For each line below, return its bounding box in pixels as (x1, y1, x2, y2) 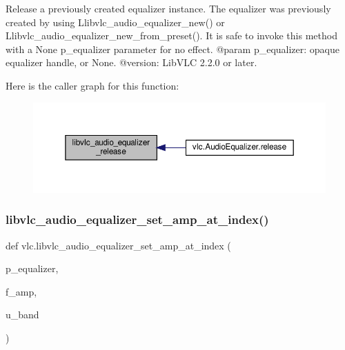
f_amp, (6, 284, 37, 298)
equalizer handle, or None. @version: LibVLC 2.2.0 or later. (6, 55, 257, 70)
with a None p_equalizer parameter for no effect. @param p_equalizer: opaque (6, 41, 340, 56)
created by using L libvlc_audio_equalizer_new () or (6, 14, 225, 29)
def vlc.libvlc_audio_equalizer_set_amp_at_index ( (6, 238, 231, 252)
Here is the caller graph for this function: (6, 78, 179, 92)
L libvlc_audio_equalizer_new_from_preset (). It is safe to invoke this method (6, 28, 337, 43)
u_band (6, 307, 39, 322)
